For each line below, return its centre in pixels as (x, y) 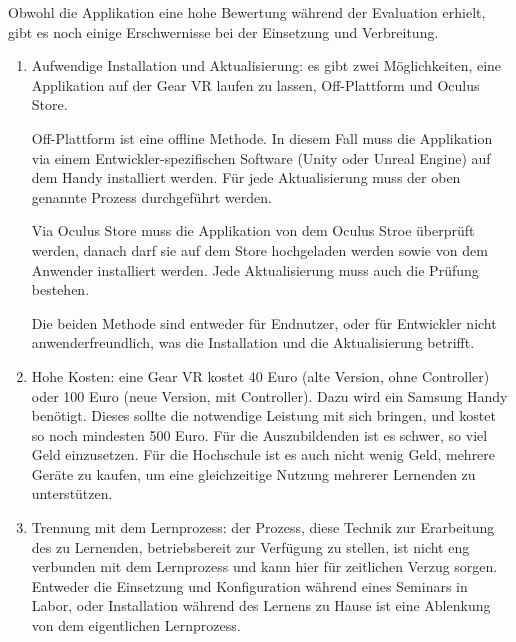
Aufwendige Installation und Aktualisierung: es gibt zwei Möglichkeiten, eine (266, 65)
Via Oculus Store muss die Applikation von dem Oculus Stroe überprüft (253, 230)
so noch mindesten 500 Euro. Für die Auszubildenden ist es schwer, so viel (259, 434)
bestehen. (60, 289)
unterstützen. (72, 493)
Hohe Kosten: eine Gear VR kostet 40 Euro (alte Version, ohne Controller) (260, 375)
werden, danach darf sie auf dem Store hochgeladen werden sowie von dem (259, 249)
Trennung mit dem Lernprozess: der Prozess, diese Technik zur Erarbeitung (263, 527)
